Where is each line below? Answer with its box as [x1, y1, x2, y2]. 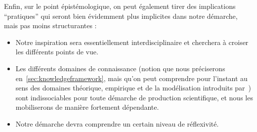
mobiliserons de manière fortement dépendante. [15, 102, 159, 112]
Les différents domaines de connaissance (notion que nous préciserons [15, 63, 225, 73]
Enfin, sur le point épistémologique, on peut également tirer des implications [4, 1, 236, 11]
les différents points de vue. [15, 46, 98, 57]
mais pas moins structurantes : [4, 20, 97, 31]
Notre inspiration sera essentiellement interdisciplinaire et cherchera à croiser [15, 37, 249, 47]
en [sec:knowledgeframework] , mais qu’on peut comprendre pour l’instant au [15, 73, 248, 83]
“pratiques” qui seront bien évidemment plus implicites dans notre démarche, [4, 10, 238, 21]
